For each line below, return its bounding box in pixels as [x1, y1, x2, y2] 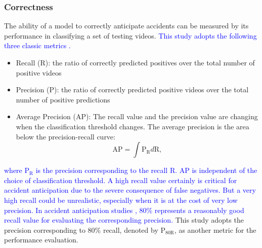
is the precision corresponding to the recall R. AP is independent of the [35, 165, 257, 175]
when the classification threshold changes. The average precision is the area [16, 121, 249, 131]
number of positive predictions [16, 94, 110, 104]
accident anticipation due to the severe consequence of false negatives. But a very [4, 185, 256, 195]
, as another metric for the [174, 224, 256, 235]
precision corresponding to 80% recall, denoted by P [4, 224, 166, 235]
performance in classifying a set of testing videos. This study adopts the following [4, 30, 257, 41]
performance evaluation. [4, 234, 78, 245]
